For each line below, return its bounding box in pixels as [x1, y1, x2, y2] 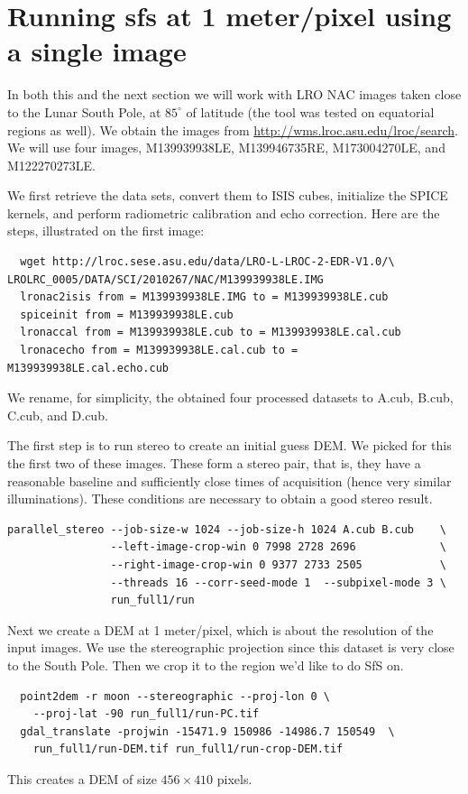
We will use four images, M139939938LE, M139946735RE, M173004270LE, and [7, 138, 445, 157]
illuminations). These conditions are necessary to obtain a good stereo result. [7, 489, 433, 508]
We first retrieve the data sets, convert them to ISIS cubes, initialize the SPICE [7, 186, 448, 205]
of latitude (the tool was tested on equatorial [186, 102, 435, 121]
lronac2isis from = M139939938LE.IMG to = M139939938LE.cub [20, 291, 389, 304]
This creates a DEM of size [7, 769, 157, 788]
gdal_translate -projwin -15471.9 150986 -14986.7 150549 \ [20, 725, 395, 738]
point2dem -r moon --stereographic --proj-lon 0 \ [20, 689, 330, 703]
